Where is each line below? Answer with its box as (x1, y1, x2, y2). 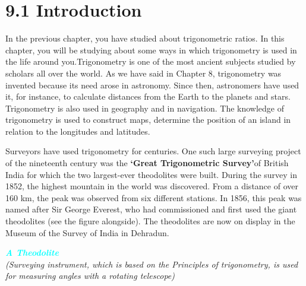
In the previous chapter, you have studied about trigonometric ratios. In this (5, 32, 285, 45)
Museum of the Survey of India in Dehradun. (5, 226, 169, 239)
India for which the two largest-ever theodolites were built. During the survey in (5, 168, 298, 180)
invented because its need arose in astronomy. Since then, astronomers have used (5, 78, 299, 91)
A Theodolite (5, 246, 59, 259)
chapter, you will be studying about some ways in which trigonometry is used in (5, 43, 297, 56)
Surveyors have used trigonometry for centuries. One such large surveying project (5, 145, 301, 157)
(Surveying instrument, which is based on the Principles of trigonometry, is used (5, 258, 298, 270)
